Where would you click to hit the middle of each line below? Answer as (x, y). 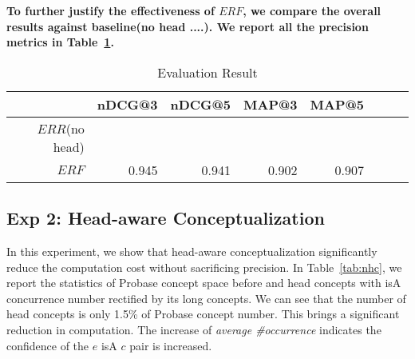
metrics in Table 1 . (60, 42)
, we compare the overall (312, 10)
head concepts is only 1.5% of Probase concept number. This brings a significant (203, 314)
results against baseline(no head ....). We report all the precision (188, 26)
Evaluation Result (207, 72)
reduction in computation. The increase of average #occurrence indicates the (194, 329)
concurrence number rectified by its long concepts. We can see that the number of (206, 298)
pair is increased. (171, 345)
